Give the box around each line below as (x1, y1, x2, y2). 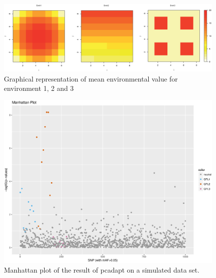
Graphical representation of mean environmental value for (4, 73, 178, 83)
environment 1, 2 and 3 (4, 83, 74, 93)
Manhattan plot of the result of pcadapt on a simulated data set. (4, 264, 200, 275)
